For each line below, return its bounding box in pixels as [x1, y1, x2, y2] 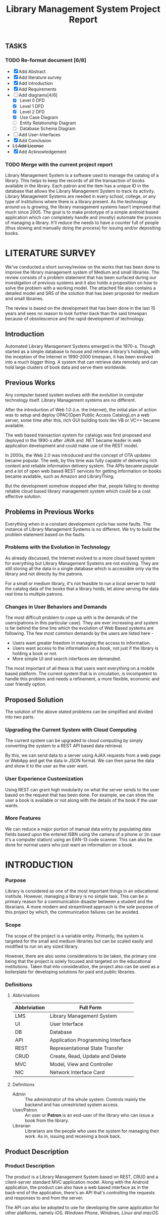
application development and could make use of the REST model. [5, 442, 139, 448]
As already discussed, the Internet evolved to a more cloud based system [5, 555, 155, 561]
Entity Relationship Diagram [19, 120, 76, 126]
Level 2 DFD [19, 109, 45, 114]
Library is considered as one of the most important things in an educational [5, 888, 159, 894]
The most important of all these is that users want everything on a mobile [5, 665, 155, 671]
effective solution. [5, 493, 42, 499]
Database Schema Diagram [19, 125, 76, 131]
